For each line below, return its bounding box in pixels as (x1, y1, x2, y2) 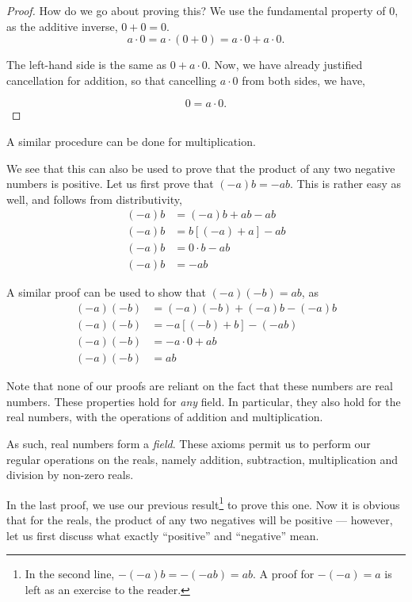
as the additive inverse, (6, 17, 118, 34)
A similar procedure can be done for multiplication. (6, 132, 256, 149)
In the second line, (25, 566, 115, 582)
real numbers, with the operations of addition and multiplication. (6, 408, 323, 425)
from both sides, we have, (242, 71, 366, 88)
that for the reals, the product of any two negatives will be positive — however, (6, 512, 393, 527)
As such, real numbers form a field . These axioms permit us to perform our (6, 435, 371, 451)
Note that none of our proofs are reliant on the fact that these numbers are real (6, 378, 393, 394)
